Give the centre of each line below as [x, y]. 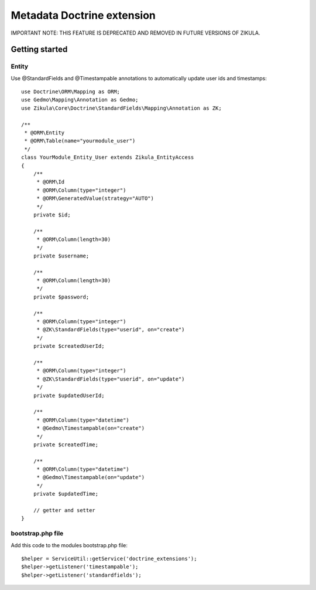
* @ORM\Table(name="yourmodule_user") [80, 141]
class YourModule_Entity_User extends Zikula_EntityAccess [108, 157]
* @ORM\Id [51, 182]
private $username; [61, 256]
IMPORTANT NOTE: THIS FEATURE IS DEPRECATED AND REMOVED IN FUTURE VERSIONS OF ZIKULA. [135, 33]
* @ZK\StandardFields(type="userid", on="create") [111, 330]
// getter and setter [64, 511]
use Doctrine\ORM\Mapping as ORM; [71, 92]
